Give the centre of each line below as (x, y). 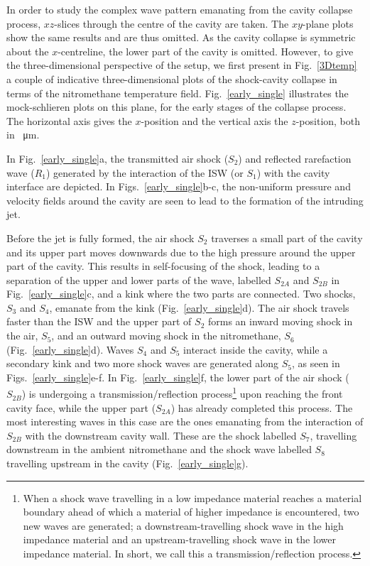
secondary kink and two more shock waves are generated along (143, 363)
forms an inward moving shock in (281, 321)
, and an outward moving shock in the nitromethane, (166, 336)
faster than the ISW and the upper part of (99, 321)
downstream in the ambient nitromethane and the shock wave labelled (159, 449)
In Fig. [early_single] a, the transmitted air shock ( (118, 158)
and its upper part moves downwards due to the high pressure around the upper (181, 252)
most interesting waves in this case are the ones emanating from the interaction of (185, 421)
